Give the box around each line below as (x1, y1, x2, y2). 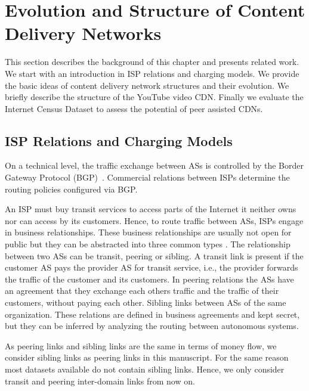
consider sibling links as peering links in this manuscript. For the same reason (5, 351, 289, 364)
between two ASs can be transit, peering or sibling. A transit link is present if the (5, 249, 304, 262)
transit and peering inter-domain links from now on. (5, 374, 195, 387)
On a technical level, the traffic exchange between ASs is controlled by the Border (5, 159, 304, 172)
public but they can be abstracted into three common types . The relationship (5, 238, 291, 250)
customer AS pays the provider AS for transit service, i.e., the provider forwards (5, 261, 298, 274)
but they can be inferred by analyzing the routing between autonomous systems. (5, 319, 299, 332)
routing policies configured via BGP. (5, 182, 138, 195)
